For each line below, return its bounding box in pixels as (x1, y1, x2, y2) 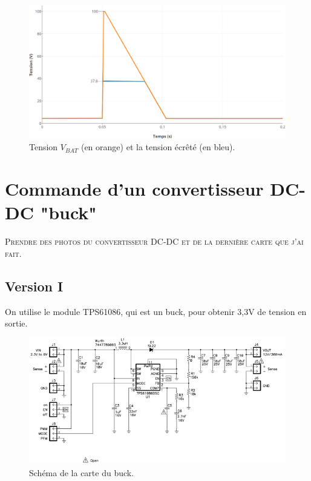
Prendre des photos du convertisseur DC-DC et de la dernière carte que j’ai (5, 235, 304, 248)
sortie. (5, 317, 28, 330)
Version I (5, 276, 64, 295)
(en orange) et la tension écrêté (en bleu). (80, 141, 235, 153)
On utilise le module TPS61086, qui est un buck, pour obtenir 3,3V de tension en (5, 305, 307, 317)
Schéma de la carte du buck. (29, 466, 134, 479)
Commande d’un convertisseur (5, 176, 264, 201)
